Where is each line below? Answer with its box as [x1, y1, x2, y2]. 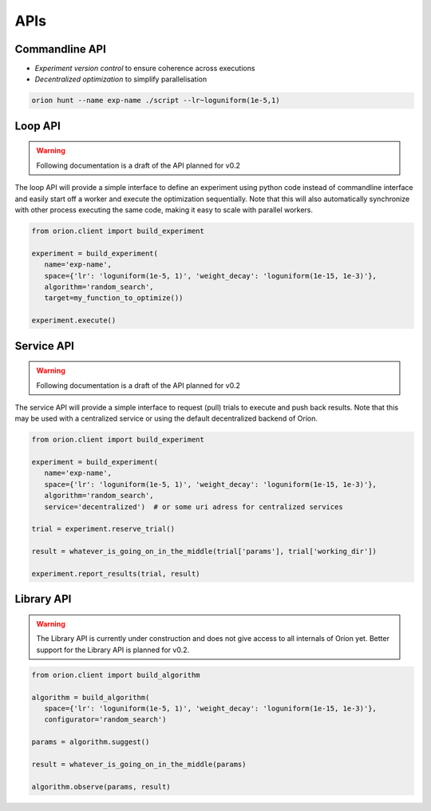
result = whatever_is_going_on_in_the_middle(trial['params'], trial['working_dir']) [31, 547, 377, 556]
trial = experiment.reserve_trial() [31, 524, 176, 534]
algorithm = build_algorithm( [31, 693, 150, 702]
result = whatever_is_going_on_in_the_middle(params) [31, 759, 247, 769]
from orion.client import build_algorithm [31, 671, 200, 679]
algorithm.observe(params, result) [31, 782, 171, 791]
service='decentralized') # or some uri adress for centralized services [44, 502, 343, 511]
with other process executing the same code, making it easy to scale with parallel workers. [14, 205, 314, 215]
